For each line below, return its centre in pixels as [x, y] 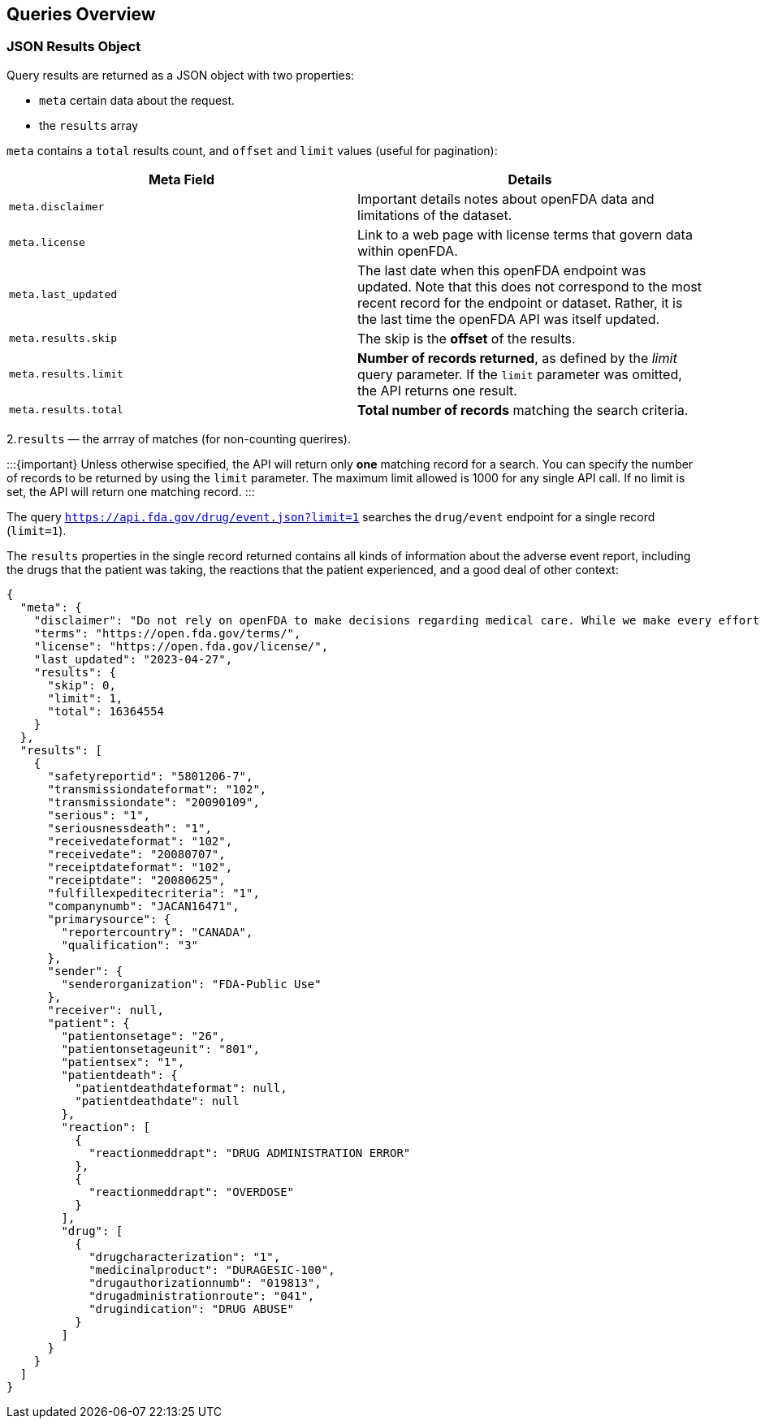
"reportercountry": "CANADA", [157, 932]
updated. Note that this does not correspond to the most [529, 286]
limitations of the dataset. [435, 215]
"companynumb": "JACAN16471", [143, 906]
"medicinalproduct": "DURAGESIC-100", [212, 1270]
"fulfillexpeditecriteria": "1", [153, 893]
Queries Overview [81, 14]
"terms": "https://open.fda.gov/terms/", [167, 633]
